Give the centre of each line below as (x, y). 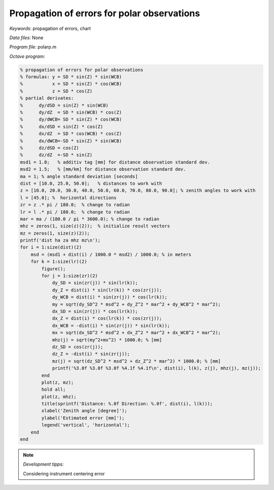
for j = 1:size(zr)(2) (70, 276)
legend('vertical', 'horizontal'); (86, 425)
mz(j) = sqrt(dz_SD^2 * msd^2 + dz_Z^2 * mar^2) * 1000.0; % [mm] (136, 361)
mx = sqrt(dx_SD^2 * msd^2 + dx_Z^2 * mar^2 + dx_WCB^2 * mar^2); (136, 333)
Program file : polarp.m (33, 47)
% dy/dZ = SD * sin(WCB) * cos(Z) (71, 112)
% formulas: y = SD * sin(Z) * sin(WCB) (71, 77)
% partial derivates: (47, 98)
